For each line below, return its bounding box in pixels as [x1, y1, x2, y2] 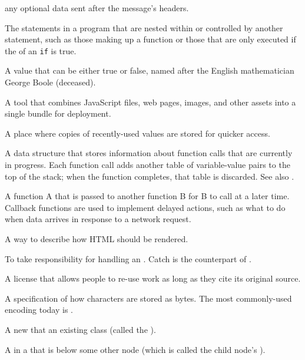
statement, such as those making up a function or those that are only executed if [5, 33, 296, 45]
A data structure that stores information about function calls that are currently [5, 147, 293, 159]
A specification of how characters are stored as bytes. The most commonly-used [5, 292, 292, 304]
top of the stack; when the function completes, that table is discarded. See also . [5, 170, 294, 182]
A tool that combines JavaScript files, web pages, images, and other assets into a [5, 95, 296, 108]
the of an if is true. [5, 44, 77, 57]
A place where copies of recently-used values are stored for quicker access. [5, 127, 270, 139]
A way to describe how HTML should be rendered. [5, 232, 188, 245]
